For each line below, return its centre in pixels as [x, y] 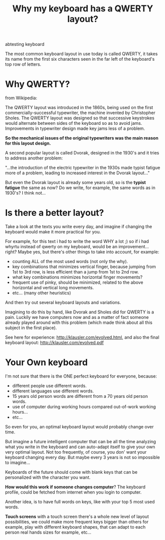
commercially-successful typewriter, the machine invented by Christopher [80, 113]
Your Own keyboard [46, 363]
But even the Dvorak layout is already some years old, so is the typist [76, 183]
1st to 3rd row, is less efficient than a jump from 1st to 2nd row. [75, 272]
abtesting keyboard [25, 44]
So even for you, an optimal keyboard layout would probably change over [80, 427]
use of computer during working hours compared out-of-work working [84, 407]
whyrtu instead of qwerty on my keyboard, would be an [61, 247]
